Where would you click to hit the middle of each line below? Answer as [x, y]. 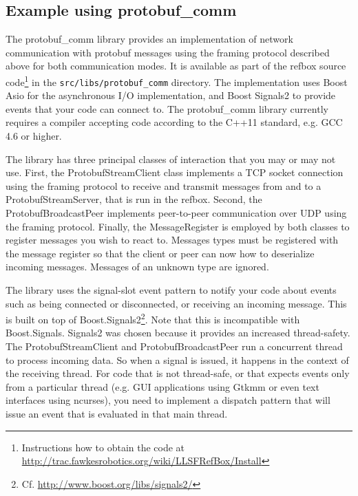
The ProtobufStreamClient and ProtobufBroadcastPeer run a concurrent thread [174, 346]
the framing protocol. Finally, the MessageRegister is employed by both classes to [178, 226]
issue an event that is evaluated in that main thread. [117, 414]
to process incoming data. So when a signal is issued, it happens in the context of [177, 359]
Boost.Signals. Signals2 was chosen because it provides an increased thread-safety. [178, 333]
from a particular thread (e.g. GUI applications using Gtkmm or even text [162, 386]
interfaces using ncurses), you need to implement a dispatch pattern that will [168, 400]
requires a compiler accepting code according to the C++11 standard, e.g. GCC [174, 122]
